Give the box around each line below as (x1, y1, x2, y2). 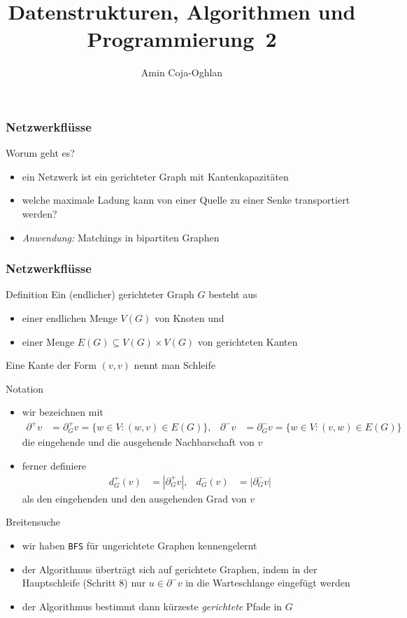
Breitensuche (6, 514, 61, 529)
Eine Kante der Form (6, 358, 97, 372)
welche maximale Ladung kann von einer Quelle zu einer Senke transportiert (22, 192, 350, 207)
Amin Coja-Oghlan (141, 65, 223, 80)
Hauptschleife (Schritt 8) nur (22, 575, 146, 590)
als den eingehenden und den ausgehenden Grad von (22, 491, 247, 505)
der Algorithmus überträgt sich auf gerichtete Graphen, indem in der (22, 561, 317, 576)
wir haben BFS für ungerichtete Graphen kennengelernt (22, 538, 257, 552)
